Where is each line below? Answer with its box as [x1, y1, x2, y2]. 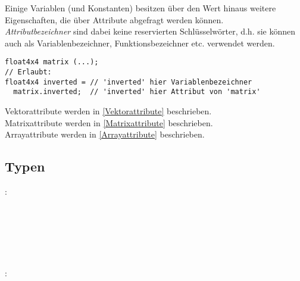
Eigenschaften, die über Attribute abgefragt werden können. [5, 13, 224, 26]
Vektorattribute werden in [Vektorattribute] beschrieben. [5, 105, 212, 117]
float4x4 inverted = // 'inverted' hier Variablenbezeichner [5, 77, 252, 86]
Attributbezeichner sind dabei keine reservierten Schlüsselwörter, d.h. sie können [5, 25, 296, 38]
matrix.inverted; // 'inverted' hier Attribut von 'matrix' [13, 88, 261, 96]
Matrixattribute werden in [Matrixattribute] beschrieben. [5, 116, 213, 129]
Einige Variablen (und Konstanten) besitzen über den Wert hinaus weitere [5, 2, 276, 14]
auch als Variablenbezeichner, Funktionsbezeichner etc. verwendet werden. [5, 36, 275, 49]
